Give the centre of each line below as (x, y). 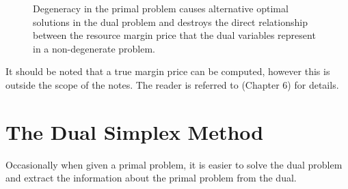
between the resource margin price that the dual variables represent (174, 35)
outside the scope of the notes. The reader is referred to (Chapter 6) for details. (172, 84)
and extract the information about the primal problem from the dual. (151, 178)
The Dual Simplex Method (135, 131)
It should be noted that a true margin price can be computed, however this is (168, 71)
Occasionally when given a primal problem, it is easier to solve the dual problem (174, 164)
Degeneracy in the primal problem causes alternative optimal (161, 8)
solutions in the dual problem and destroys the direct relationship (170, 21)
